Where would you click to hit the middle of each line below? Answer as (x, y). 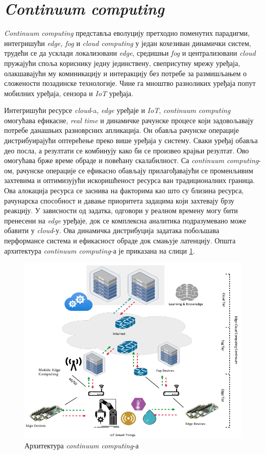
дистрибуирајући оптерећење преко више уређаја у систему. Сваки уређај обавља (131, 140)
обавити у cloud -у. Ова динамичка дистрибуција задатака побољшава (112, 230)
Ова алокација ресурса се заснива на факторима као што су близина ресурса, (124, 190)
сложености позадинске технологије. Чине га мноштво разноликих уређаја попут (130, 83)
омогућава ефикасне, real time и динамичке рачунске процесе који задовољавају (129, 120)
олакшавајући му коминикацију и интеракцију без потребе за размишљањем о (126, 73)
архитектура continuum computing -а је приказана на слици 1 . (100, 250)
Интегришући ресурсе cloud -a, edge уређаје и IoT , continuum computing (117, 110)
